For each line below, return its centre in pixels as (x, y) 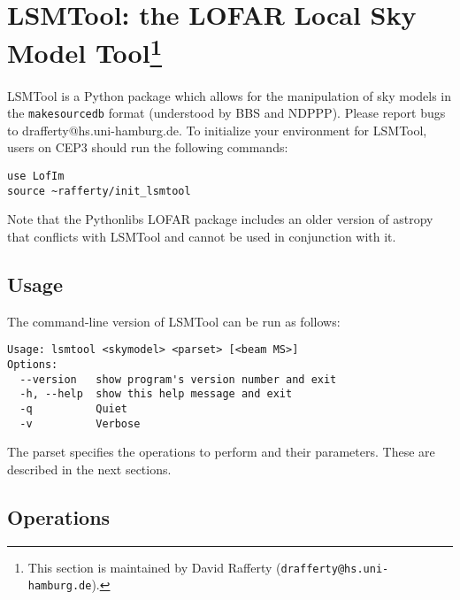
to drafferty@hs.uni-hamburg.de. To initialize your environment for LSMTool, (217, 130)
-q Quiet (74, 409)
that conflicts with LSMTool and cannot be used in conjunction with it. (202, 236)
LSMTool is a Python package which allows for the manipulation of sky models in (230, 95)
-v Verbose (80, 423)
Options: (33, 365)
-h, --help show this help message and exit (156, 394)
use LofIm (36, 177)
